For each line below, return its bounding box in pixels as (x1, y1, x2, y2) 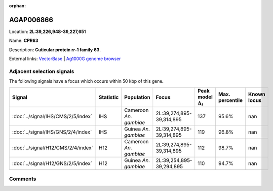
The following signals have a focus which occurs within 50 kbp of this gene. (9, 78, 164, 84)
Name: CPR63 (9, 37, 39, 44)
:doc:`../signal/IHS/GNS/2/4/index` (12, 128, 92, 135)
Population (124, 94, 151, 100)
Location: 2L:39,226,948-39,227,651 (9, 29, 86, 34)
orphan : (9, 3, 26, 8)
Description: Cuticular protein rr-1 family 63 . (9, 47, 101, 53)
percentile (218, 96, 243, 103)
